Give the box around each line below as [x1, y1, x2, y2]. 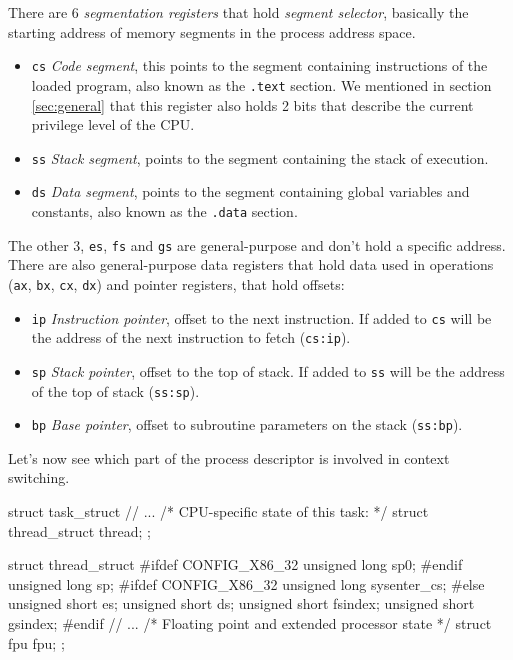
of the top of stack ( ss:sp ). [31, 380, 200, 401]
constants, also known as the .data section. [31, 201, 298, 221]
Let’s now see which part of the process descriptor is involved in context [8, 447, 450, 468]
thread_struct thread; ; [8, 520, 151, 541]
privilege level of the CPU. [31, 114, 195, 135]
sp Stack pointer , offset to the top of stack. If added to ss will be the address [31, 360, 505, 381]
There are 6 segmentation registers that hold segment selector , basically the [8, 2, 469, 22]
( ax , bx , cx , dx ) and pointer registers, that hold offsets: [8, 273, 345, 294]
